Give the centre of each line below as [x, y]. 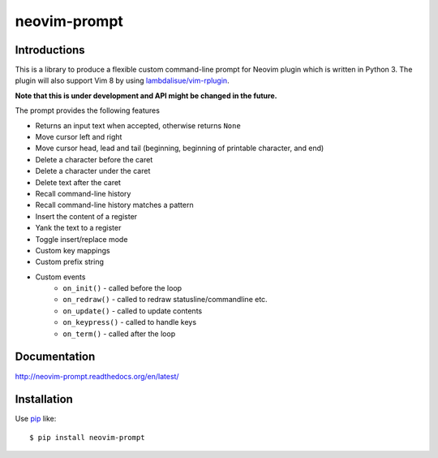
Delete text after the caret [78, 182]
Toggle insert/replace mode [82, 239]
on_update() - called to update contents [133, 311]
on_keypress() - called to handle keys [130, 322]
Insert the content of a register [86, 216]
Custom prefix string [70, 262]
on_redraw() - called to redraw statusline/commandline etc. [165, 300]
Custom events [60, 277]
